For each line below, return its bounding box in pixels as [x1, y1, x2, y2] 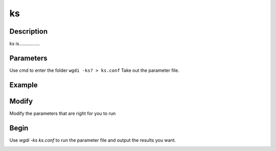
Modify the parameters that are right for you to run [9, 110, 116, 116]
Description [9, 27, 48, 36]
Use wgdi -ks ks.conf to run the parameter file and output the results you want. [9, 137, 176, 143]
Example [9, 81, 38, 89]
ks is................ [9, 41, 40, 47]
